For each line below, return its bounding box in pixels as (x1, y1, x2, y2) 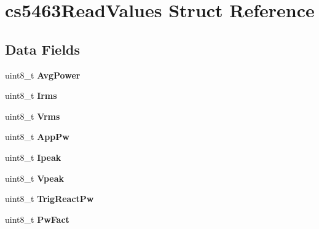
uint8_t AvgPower (5, 68, 81, 81)
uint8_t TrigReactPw (5, 192, 94, 205)
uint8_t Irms (5, 89, 57, 102)
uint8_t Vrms (5, 109, 60, 122)
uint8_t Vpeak (5, 171, 65, 184)
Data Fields (5, 39, 81, 58)
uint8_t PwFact (5, 212, 69, 225)
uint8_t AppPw (5, 130, 69, 143)
